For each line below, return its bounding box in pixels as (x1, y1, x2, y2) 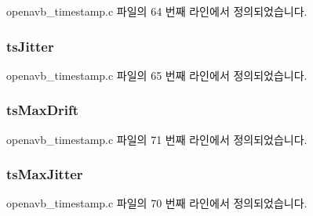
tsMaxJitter (6, 164, 83, 184)
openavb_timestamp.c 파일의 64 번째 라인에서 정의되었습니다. (6, 3, 308, 19)
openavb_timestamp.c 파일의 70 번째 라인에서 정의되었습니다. (6, 195, 308, 211)
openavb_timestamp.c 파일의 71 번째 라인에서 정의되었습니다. (6, 131, 308, 147)
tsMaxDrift (6, 100, 79, 120)
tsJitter (6, 36, 54, 56)
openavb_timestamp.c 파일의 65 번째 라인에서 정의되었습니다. (6, 67, 308, 83)
